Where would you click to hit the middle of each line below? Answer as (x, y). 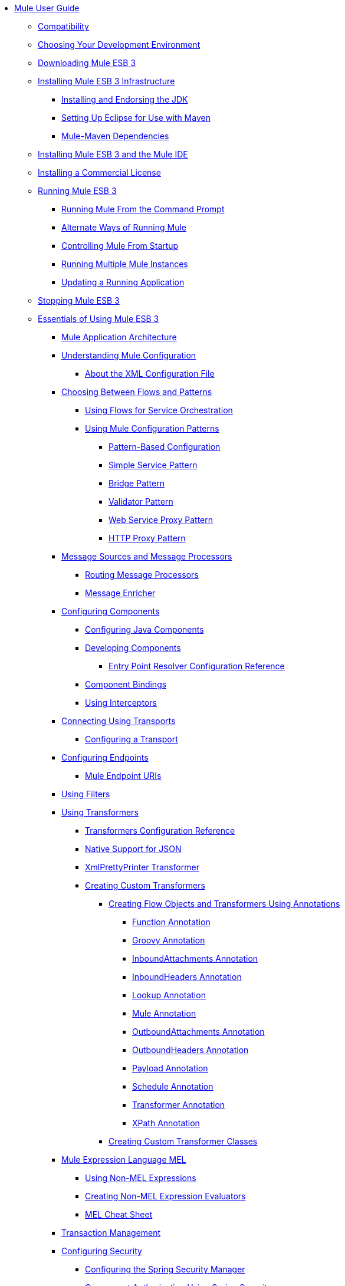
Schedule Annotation (173, 1086)
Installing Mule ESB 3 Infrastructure (106, 81)
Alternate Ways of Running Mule (124, 227)
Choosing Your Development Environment (119, 45)
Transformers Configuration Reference (160, 831)
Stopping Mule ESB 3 (79, 300)
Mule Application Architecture (119, 337)
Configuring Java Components (144, 629)
